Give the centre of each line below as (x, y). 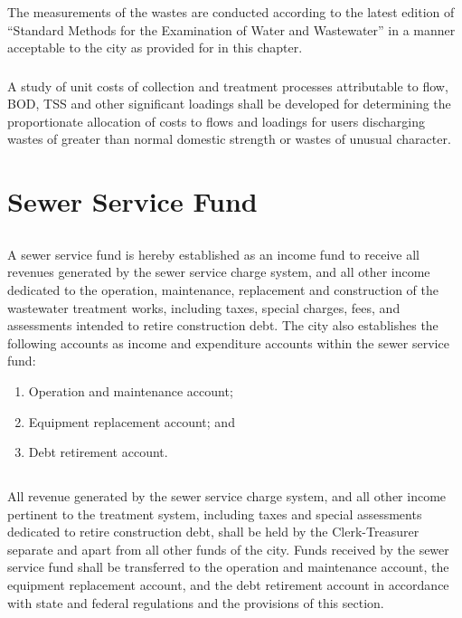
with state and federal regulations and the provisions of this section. (196, 602)
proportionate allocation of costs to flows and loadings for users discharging (216, 121)
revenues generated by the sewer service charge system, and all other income (219, 272)
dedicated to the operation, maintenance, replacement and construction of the (223, 289)
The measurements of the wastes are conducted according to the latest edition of (231, 11)
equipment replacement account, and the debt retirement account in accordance (228, 585)
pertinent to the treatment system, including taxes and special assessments (215, 513)
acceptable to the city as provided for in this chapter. (155, 48)
